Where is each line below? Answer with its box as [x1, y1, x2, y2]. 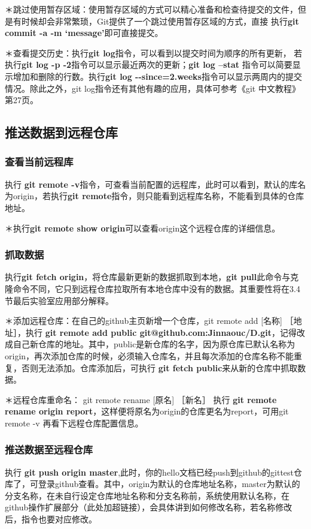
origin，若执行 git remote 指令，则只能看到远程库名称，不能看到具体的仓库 [13, 190, 304, 202]
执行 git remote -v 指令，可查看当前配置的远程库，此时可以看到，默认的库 [5, 178, 298, 190]
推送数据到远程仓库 [5, 123, 118, 142]
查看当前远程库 [5, 154, 74, 169]
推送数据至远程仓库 [5, 442, 93, 457]
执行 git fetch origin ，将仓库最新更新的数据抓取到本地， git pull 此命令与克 [5, 270, 299, 283]
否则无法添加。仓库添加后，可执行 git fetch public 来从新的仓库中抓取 [21, 361, 298, 374]
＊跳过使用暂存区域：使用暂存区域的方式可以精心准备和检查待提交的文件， [5, 3, 298, 15]
